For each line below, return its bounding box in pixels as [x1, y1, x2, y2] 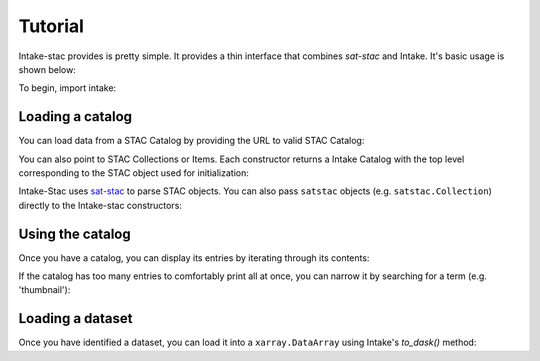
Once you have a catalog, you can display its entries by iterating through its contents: [18, 251, 370, 264]
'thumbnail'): [18, 284, 71, 296]
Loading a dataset [18, 310, 133, 327]
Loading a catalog [18, 108, 133, 125]
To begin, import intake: [18, 82, 117, 94]
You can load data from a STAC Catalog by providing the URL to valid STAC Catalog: [18, 135, 365, 147]
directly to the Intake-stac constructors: [18, 199, 182, 211]
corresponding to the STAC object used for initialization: [18, 167, 249, 179]
